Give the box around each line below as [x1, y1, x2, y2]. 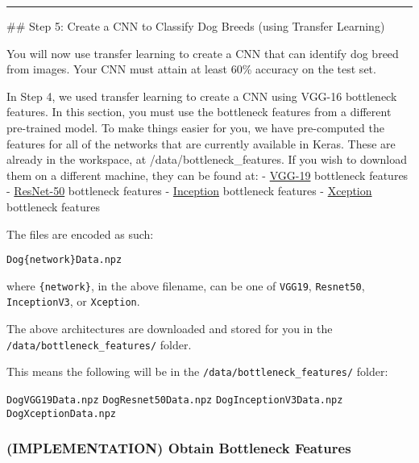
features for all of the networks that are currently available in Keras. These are [6, 135, 396, 152]
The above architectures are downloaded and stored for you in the [6, 320, 333, 337]
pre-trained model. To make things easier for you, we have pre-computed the [6, 119, 384, 136]
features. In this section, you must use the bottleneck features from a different [6, 103, 392, 120]
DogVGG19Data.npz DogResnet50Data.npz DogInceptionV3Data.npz [6, 394, 343, 406]
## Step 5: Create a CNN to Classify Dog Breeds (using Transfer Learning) [6, 18, 385, 34]
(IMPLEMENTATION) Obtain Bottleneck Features [6, 438, 351, 458]
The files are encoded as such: [6, 225, 154, 242]
